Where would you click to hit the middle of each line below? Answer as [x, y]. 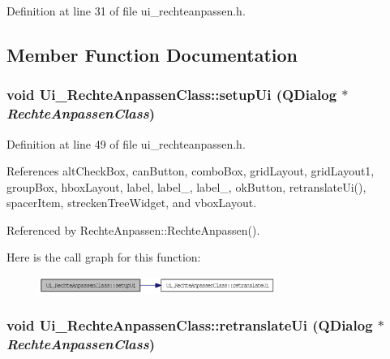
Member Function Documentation [152, 54]
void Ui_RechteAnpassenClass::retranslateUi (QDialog [190, 325]
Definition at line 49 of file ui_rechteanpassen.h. [126, 143]
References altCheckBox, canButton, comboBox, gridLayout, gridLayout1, [191, 171]
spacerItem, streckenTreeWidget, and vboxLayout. [132, 203]
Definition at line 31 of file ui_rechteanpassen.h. [126, 11]
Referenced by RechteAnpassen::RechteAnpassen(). [133, 229]
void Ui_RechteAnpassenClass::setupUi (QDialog [172, 95]
